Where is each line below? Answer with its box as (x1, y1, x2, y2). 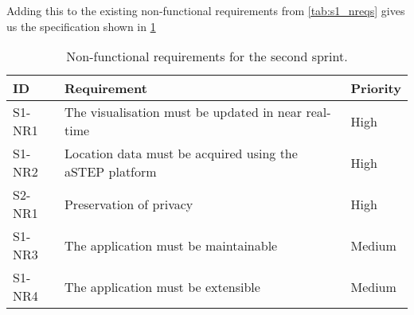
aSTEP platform (64, 162, 157, 181)
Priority (350, 79, 401, 98)
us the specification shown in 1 (6, 17, 156, 34)
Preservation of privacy (64, 194, 193, 213)
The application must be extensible (64, 277, 260, 296)
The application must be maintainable (64, 235, 278, 255)
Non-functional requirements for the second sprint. (66, 47, 348, 66)
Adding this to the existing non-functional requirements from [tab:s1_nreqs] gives (6, 2, 405, 18)
